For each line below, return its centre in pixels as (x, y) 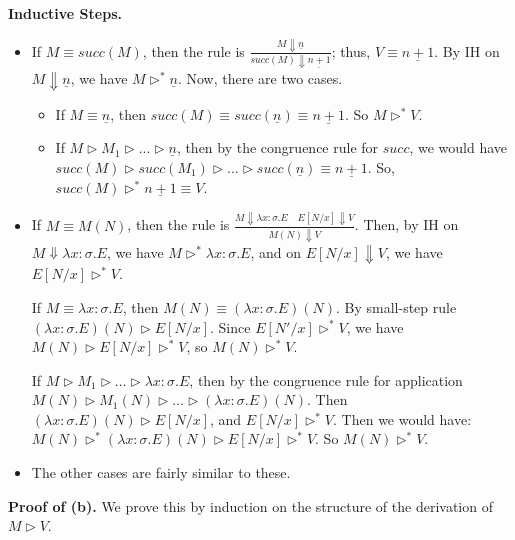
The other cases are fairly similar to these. (161, 472)
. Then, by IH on (406, 224)
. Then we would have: (402, 418)
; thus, (351, 50)
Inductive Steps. (65, 13)
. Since (230, 326)
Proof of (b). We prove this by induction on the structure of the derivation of (250, 505)
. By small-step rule (396, 306)
